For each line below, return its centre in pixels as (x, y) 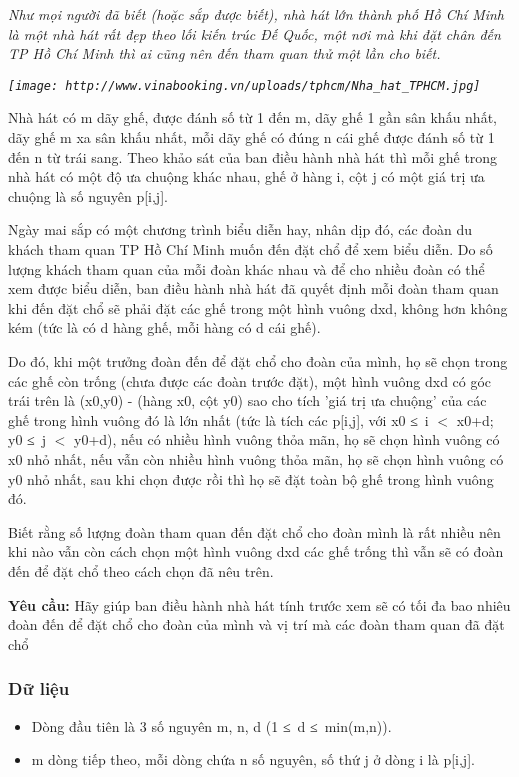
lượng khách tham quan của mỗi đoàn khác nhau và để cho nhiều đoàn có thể (246, 268)
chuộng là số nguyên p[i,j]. (88, 195)
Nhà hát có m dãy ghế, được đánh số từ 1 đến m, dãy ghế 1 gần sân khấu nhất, (252, 117)
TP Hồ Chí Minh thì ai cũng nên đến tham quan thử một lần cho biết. (224, 53)
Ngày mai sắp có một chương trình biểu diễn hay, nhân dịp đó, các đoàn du (240, 229)
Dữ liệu (39, 688)
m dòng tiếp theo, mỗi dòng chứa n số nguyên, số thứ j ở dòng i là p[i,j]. (253, 759)
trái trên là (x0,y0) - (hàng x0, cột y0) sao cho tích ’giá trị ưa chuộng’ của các (247, 400)
